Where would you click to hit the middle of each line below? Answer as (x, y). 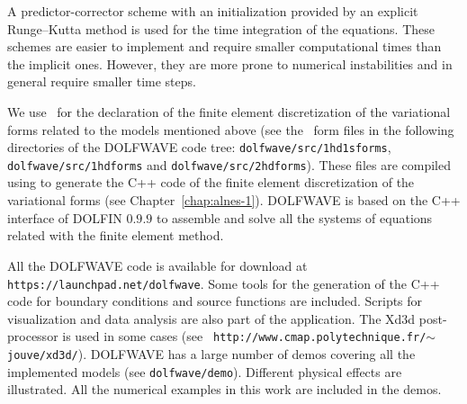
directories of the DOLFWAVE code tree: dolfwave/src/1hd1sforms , (199, 147)
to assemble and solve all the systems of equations (294, 217)
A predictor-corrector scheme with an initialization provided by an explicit (213, 11)
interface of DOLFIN (65, 217)
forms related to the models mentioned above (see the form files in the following (231, 129)
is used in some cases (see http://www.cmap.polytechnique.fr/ (244, 336)
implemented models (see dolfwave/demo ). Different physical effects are (205, 371)
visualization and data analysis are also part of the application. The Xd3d (211, 318)
